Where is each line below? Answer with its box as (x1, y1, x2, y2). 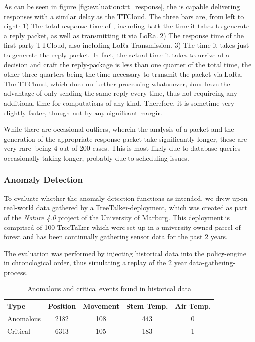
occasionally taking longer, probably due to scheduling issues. (4, 152, 189, 163)
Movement (83, 301, 120, 311)
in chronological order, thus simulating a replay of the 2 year (4, 257, 187, 268)
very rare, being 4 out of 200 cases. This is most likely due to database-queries (4, 143, 241, 153)
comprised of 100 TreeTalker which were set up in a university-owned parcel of (4, 222, 241, 232)
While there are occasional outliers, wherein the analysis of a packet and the (4, 124, 234, 134)
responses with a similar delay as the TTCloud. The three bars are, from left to (4, 11, 244, 21)
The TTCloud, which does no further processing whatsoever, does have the (4, 78, 230, 88)
